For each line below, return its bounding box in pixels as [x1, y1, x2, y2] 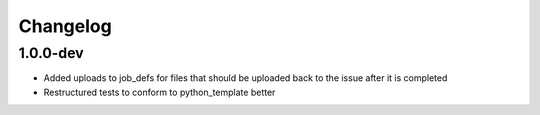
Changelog [18, 15, 112, 37]
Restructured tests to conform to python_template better [43, 86, 276, 98]
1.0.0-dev [18, 44, 84, 62]
